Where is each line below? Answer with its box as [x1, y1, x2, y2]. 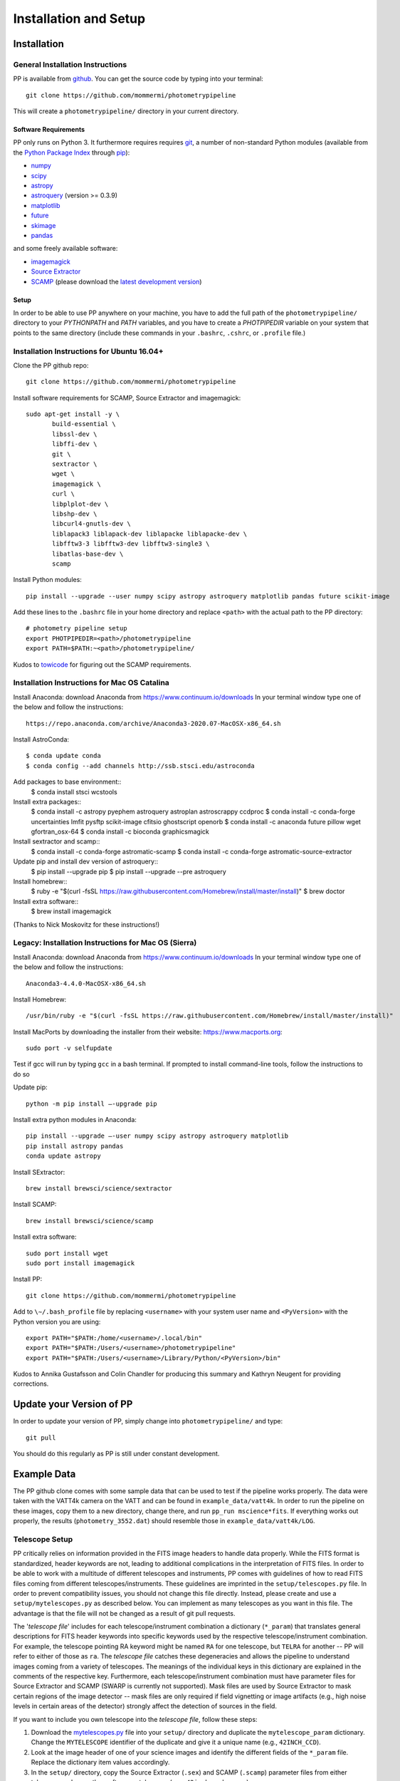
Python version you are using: [13, 1317, 101, 1326]
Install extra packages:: [13, 797, 82, 806]
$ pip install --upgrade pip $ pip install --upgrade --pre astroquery [31, 867, 227, 876]
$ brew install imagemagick [31, 907, 112, 915]
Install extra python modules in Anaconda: [13, 1116, 137, 1124]
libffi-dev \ [52, 440, 98, 448]
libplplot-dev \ [52, 499, 109, 508]
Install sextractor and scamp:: [13, 837, 100, 846]
